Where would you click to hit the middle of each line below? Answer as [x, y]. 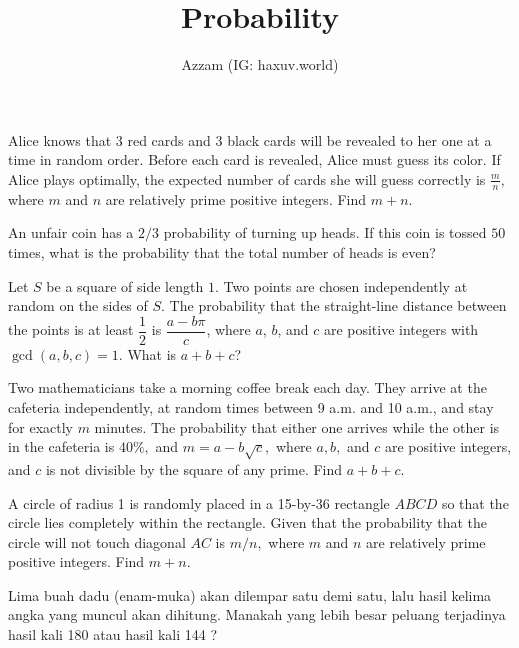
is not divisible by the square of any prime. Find [194, 468]
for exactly [40, 426]
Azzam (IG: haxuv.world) [260, 64]
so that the [475, 502]
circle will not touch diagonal [97, 541]
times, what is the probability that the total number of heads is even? [222, 251]
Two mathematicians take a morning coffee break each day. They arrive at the [247, 387]
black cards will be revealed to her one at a [359, 139]
